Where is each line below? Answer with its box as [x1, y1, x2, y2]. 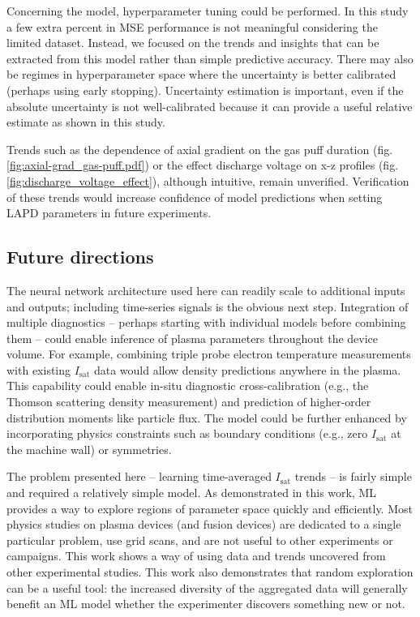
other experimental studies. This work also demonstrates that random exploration [6, 563, 414, 581]
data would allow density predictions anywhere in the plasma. [93, 361, 401, 378]
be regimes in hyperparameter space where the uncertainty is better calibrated [6, 66, 396, 83]
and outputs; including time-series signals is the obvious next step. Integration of [6, 298, 409, 315]
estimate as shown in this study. [6, 114, 165, 131]
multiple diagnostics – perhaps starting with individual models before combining [6, 314, 406, 331]
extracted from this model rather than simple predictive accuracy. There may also [6, 49, 414, 66]
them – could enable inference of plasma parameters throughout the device [6, 329, 379, 346]
